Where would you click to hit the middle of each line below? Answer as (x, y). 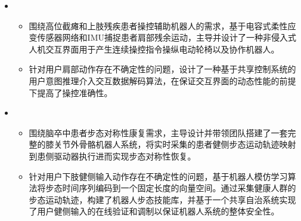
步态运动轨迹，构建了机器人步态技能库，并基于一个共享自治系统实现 (162, 199)
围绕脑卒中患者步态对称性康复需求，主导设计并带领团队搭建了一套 (158, 132)
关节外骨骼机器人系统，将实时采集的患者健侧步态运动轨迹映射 (175, 144)
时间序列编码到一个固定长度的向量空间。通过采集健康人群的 (179, 188)
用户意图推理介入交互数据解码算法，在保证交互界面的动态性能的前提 (162, 80)
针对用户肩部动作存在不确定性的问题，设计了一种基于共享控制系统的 (162, 69)
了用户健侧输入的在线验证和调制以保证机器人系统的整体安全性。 (154, 211)
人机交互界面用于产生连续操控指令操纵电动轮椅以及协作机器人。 (154, 49)
